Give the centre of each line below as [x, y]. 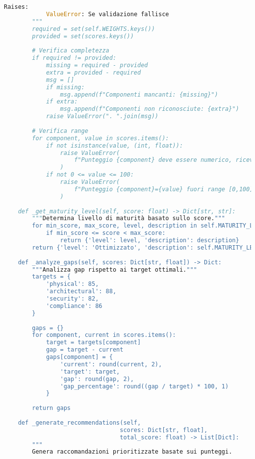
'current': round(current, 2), [111, 364]
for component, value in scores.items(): [101, 138]
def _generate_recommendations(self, [79, 422]
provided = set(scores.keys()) [83, 36]
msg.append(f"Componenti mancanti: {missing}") [139, 94]
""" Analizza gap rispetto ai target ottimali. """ [115, 269]
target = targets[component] [93, 343]
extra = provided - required [93, 72]
